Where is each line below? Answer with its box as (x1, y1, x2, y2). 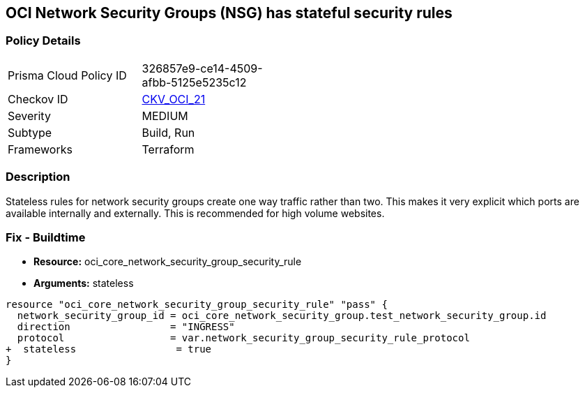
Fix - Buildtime (6, 230, 86, 244)
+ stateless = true (6, 343, 212, 355)
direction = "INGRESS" (17, 321, 235, 333)
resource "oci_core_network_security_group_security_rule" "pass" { (6, 299, 388, 311)
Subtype (8, 125, 52, 140)
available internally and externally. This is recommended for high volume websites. (6, 207, 385, 219)
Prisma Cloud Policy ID (8, 68, 127, 82)
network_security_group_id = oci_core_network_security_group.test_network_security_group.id (17, 310, 547, 322)
